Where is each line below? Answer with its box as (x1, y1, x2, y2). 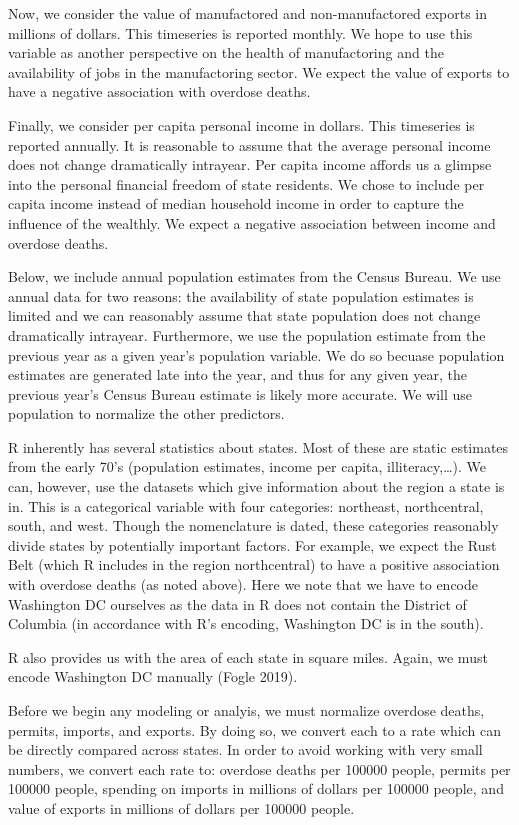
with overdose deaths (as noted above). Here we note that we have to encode (8, 574, 479, 595)
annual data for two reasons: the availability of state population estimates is (8, 285, 474, 306)
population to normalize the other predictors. (8, 403, 285, 424)
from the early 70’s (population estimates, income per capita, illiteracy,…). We (8, 456, 487, 477)
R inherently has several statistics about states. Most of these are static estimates (8, 436, 509, 457)
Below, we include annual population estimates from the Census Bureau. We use (8, 266, 501, 287)
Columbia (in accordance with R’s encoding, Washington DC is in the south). (8, 613, 484, 634)
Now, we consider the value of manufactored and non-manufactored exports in (8, 3, 488, 23)
